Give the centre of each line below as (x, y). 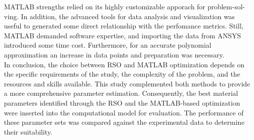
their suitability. (28, 131)
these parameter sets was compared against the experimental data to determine (124, 122)
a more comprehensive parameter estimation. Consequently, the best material (121, 93)
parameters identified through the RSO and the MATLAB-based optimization (122, 102)
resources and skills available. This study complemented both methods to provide (127, 83)
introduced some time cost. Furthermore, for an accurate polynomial (108, 45)
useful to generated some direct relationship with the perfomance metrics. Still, (124, 26)
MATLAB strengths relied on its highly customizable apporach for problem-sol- (125, 6)
